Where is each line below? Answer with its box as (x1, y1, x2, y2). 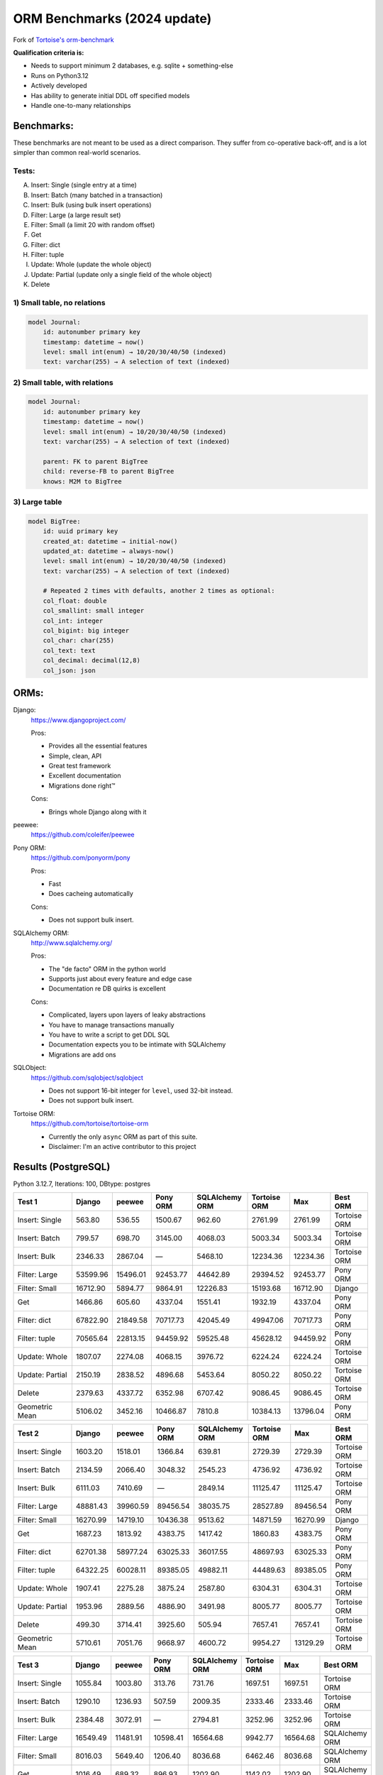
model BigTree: (28, 517, 81, 525)
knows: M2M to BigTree (43, 477, 122, 486)
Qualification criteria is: (13, 48, 84, 57)
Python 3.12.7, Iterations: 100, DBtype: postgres (13, 1179, 151, 1188)
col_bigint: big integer (43, 627, 130, 635)
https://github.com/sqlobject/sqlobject (30, 1073, 143, 1082)
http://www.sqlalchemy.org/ (30, 938, 113, 947)
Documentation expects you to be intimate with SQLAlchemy (48, 1040, 226, 1049)
